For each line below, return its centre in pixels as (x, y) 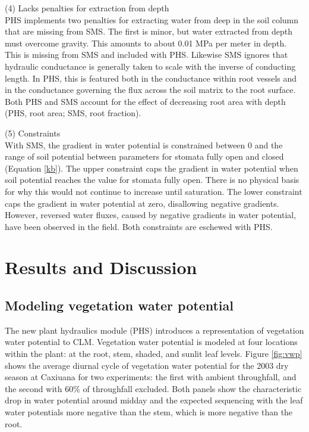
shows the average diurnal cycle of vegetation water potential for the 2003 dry (147, 365)
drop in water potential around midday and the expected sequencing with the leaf (154, 400)
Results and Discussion (101, 267)
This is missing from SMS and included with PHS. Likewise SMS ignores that (146, 55)
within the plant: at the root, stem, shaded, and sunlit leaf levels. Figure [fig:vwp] (154, 354)
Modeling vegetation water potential (119, 305)
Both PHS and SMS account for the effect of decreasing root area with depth (145, 101)
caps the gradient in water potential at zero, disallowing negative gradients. (142, 203)
